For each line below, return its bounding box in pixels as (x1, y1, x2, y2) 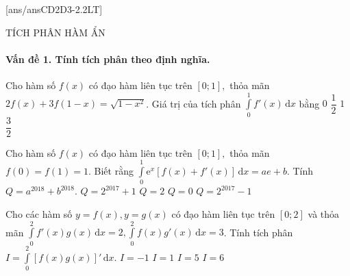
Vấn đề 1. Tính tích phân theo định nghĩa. (5, 51, 210, 66)
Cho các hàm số (5, 207, 73, 221)
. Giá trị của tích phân (146, 96, 241, 110)
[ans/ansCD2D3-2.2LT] (5, 2, 103, 16)
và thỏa (308, 207, 340, 221)
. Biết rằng (88, 164, 134, 178)
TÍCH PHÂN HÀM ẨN (5, 25, 105, 39)
